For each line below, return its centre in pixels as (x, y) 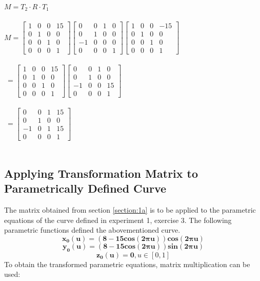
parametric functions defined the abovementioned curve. (92, 230)
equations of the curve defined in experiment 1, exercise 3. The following (118, 220)
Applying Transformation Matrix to (101, 173)
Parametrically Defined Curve (85, 188)
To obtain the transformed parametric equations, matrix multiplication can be (127, 264)
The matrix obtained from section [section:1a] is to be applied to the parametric (130, 209)
